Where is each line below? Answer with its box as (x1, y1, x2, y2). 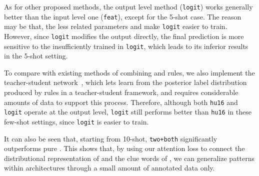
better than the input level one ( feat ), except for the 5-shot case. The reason (4, 11, 241, 21)
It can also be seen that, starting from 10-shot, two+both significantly (4, 133, 217, 143)
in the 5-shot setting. (4, 50, 68, 61)
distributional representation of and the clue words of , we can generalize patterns (4, 152, 255, 163)
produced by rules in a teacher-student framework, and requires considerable (4, 87, 238, 97)
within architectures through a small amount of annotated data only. (4, 162, 215, 173)
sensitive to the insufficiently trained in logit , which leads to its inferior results (4, 40, 248, 51)
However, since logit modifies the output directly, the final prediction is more (4, 30, 244, 41)
